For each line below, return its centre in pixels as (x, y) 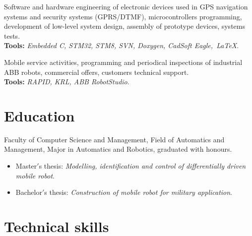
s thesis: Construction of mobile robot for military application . (138, 192)
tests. (12, 35)
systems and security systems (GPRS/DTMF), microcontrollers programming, (123, 16)
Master (26, 166)
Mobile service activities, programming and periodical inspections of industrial (123, 62)
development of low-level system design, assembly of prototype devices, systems (125, 26)
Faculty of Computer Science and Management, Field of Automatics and (114, 139)
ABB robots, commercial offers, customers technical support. (96, 72)
